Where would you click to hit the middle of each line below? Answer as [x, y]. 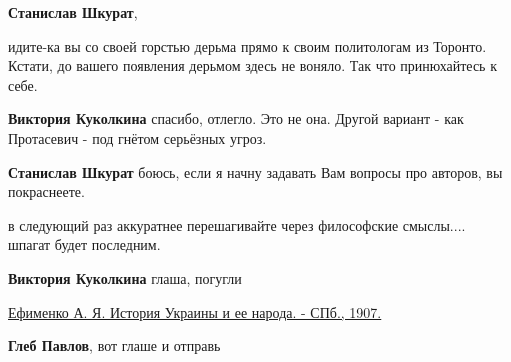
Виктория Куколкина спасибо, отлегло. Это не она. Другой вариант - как [236, 118]
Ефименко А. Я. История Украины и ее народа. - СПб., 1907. [195, 311]
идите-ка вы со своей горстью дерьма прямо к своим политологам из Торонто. [247, 45]
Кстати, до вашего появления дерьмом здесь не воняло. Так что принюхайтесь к [252, 65]
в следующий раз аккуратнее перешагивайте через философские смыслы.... [237, 224]
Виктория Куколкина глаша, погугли [125, 277]
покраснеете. [46, 191]
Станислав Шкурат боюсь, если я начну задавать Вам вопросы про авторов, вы [255, 171]
